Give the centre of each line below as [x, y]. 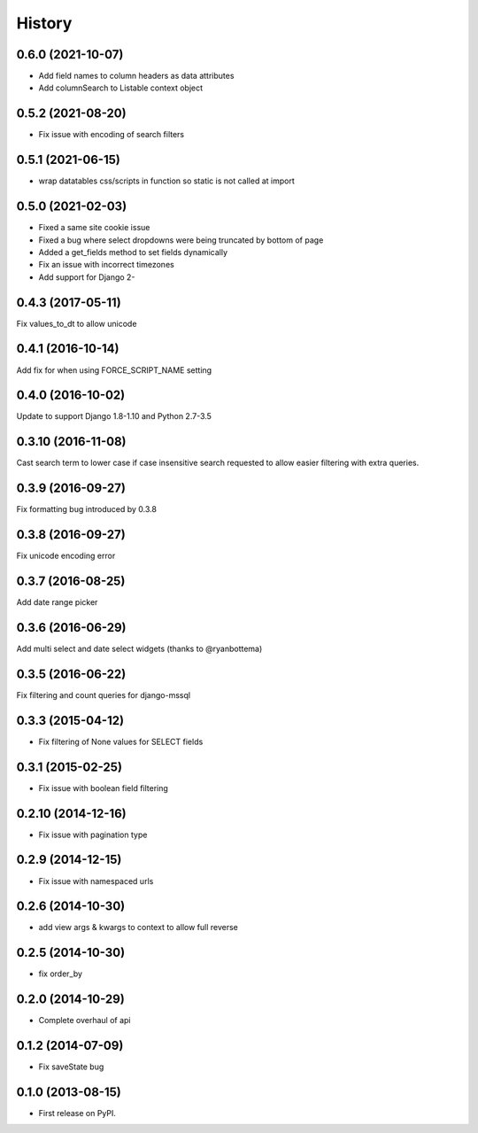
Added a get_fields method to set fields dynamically [133, 252]
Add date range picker [57, 602]
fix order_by [61, 974]
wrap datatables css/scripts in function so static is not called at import [167, 181]
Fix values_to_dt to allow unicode [77, 323]
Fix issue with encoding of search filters [112, 135]
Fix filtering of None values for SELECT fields [121, 741]
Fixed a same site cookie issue [94, 228]
